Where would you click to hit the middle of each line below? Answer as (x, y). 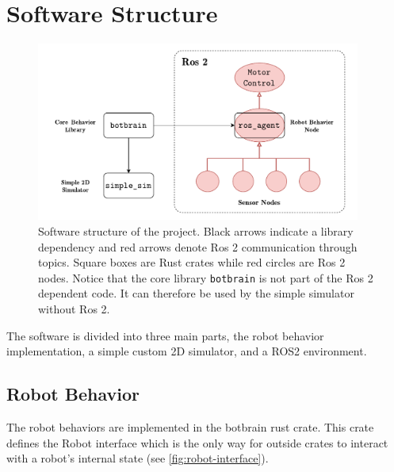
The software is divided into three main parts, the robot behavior (165, 335)
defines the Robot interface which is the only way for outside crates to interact (197, 442)
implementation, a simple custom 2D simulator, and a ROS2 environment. (187, 351)
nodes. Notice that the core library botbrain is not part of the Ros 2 (206, 277)
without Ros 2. (74, 308)
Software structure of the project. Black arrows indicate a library (196, 230)
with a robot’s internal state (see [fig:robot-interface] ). (138, 458)
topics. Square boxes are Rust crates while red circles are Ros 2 (192, 262)
